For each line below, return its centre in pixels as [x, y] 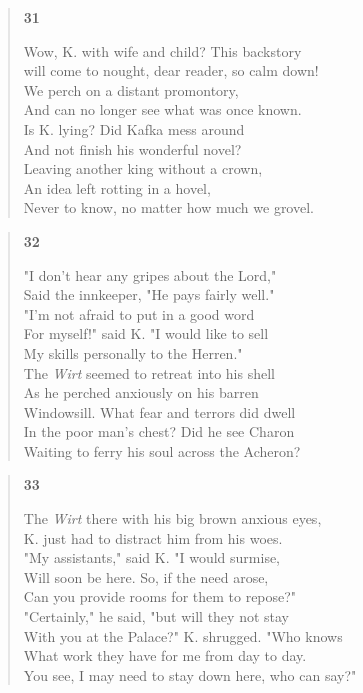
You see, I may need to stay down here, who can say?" [190, 674]
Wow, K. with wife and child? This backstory [162, 50]
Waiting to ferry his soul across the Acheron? [162, 450]
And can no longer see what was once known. [162, 109]
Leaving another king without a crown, [143, 168]
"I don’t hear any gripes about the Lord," [150, 274]
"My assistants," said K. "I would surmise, [152, 557]
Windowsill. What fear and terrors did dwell [159, 411]
